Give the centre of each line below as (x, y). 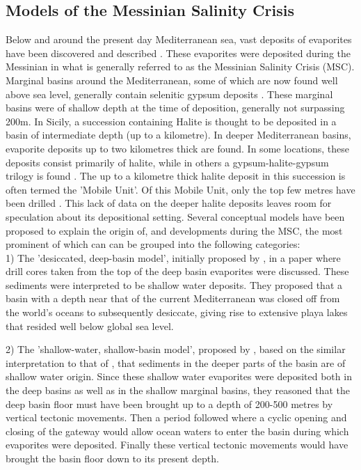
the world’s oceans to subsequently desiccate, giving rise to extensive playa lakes (177, 312)
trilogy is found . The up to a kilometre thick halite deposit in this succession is (176, 176)
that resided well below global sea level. (90, 326)
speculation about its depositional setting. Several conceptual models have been (175, 216)
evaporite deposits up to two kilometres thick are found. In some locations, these (178, 148)
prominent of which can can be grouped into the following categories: (153, 244)
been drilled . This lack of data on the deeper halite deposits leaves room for (169, 203)
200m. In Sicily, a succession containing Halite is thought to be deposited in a (171, 121)
